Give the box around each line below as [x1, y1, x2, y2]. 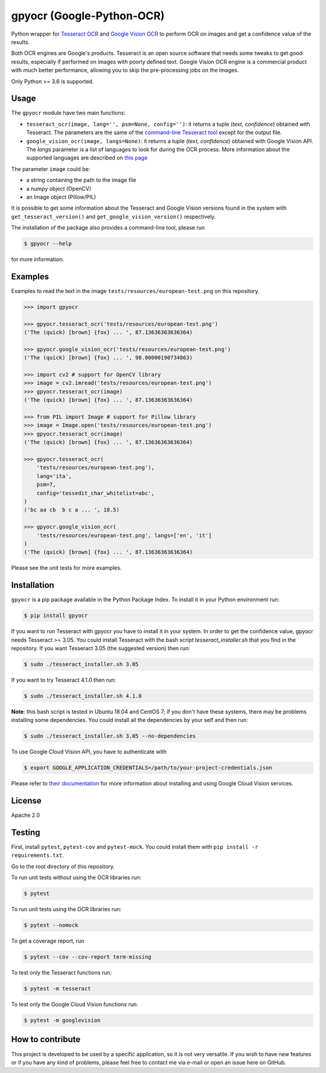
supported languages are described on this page [26, 154, 148, 161]
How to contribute [11, 1034, 81, 1045]
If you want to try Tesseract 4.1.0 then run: [11, 676, 117, 683]
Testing [11, 827, 40, 837]
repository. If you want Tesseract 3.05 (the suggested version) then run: [11, 644, 190, 652]
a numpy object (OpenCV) [26, 185, 92, 192]
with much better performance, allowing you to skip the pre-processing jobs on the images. [11, 66, 239, 74]
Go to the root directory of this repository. [11, 863, 115, 870]
